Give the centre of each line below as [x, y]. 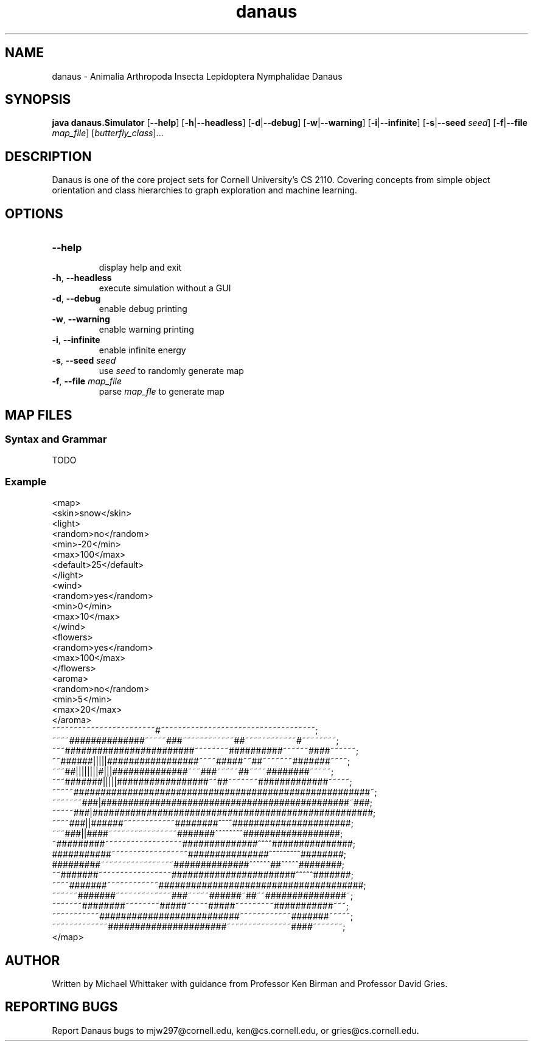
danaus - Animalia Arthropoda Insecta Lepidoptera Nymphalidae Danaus [197, 76]
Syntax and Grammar [56, 439]
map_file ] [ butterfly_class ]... [108, 133]
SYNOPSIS [38, 100]
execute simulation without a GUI [165, 288]
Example [26, 481]
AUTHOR [33, 960]
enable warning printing [146, 330]
